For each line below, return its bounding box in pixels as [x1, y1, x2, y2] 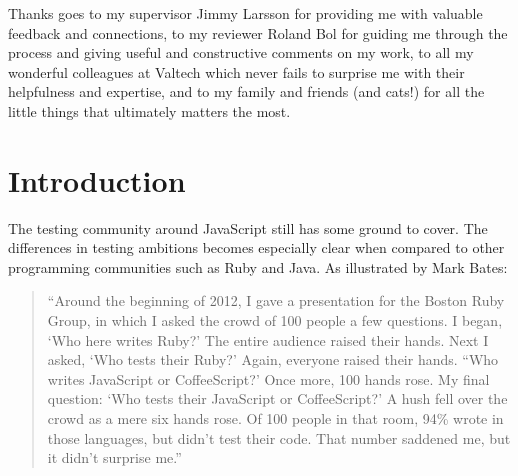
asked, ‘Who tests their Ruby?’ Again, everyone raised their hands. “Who [47, 349, 499, 370]
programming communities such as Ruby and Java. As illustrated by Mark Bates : [8, 256, 508, 277]
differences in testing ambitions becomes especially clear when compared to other [8, 237, 505, 258]
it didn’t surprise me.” [47, 447, 182, 468]
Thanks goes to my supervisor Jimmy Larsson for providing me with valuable [8, 3, 483, 23]
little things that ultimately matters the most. [8, 100, 291, 121]
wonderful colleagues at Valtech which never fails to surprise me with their [8, 61, 465, 82]
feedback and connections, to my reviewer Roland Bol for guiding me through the [8, 22, 508, 43]
